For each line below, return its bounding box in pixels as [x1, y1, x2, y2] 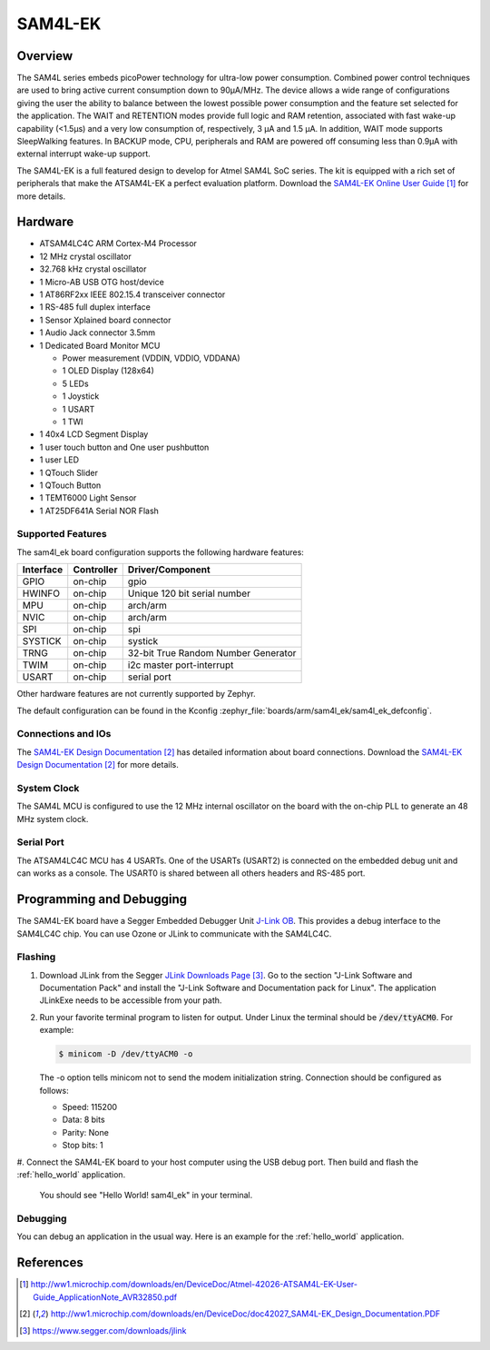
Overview [16, 48, 73, 64]
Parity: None [62, 1127, 109, 1137]
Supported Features [16, 528, 108, 541]
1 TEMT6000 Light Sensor [39, 492, 137, 503]
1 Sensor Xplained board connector [39, 314, 171, 325]
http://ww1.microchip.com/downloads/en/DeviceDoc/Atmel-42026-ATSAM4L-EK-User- [30, 1279, 358, 1290]
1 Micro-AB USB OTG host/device [39, 276, 165, 287]
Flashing [16, 950, 56, 963]
